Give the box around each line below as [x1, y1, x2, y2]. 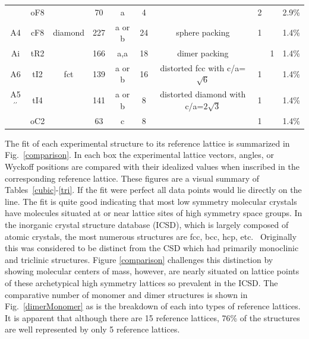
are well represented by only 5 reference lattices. [5, 323, 180, 335]
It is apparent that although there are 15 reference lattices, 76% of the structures [5, 311, 300, 324]
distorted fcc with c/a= [160, 61, 246, 74]
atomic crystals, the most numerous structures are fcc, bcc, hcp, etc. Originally [5, 230, 297, 242]
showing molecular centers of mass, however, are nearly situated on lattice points [5, 265, 299, 277]
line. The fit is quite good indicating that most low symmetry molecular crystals [5, 195, 297, 207]
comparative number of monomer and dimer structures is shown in [5, 288, 248, 300]
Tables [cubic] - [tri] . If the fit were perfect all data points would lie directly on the [5, 183, 302, 196]
